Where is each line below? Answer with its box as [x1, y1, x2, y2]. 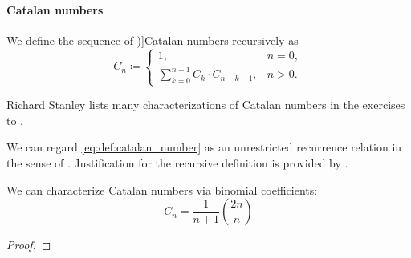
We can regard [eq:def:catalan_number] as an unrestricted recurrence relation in [6, 139, 402, 155]
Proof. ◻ [6, 236, 51, 253]
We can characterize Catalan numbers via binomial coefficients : [6, 181, 318, 198]
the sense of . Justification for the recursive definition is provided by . [6, 155, 348, 171]
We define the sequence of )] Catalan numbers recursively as [6, 31, 299, 48]
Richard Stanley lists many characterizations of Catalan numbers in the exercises [6, 96, 405, 113]
